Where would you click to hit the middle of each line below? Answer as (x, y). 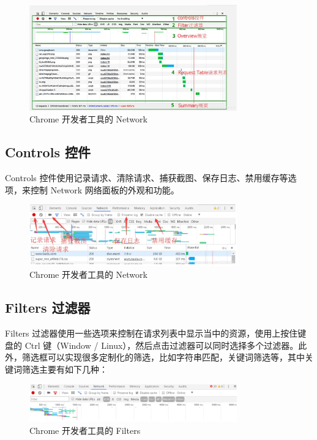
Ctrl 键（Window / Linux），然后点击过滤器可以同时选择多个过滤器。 (162, 345)
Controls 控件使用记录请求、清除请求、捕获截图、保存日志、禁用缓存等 (147, 177)
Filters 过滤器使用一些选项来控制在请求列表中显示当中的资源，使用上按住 (151, 333)
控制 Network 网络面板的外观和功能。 (105, 189)
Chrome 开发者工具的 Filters (85, 431)
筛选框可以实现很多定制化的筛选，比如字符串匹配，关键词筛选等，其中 (163, 357)
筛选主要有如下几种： (65, 369)
